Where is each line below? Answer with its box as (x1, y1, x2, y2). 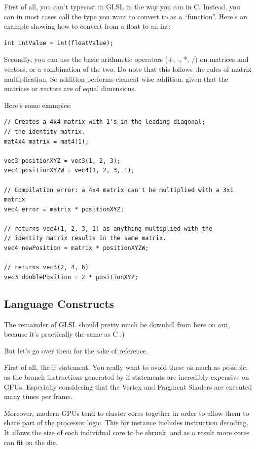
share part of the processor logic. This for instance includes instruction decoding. (4, 417, 249, 428)
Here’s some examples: (4, 100, 72, 110)
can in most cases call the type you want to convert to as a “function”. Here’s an (4, 11, 248, 21)
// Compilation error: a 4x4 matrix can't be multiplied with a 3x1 (4, 186, 234, 194)
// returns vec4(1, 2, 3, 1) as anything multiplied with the (4, 225, 213, 232)
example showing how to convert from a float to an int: (4, 21, 171, 31)
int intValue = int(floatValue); (4, 39, 113, 47)
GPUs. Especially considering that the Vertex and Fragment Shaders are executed (4, 381, 252, 392)
